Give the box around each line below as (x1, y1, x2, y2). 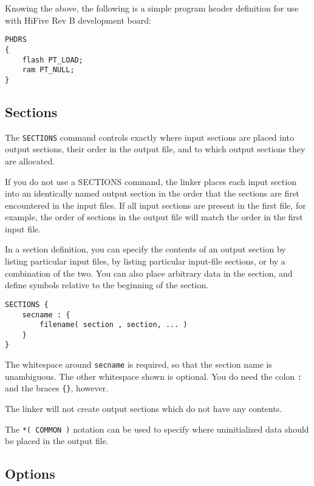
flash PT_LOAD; (22, 55, 83, 64)
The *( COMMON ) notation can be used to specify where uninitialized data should (5, 422, 309, 435)
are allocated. (5, 154, 55, 167)
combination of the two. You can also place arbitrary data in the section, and (5, 266, 293, 279)
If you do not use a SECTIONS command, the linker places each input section (5, 175, 296, 187)
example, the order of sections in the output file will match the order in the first (5, 211, 303, 223)
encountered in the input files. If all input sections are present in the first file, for (5, 198, 306, 211)
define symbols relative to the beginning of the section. (5, 278, 209, 291)
